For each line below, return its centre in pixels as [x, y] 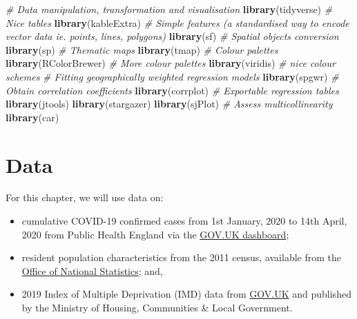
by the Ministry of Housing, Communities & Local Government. [157, 308]
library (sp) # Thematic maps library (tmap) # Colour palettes [142, 49]
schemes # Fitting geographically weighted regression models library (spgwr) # [172, 76]
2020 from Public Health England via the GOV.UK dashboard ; [155, 234]
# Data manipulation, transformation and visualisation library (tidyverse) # [169, 9]
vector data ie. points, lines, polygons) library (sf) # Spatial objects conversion [172, 36]
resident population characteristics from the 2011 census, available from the [181, 257]
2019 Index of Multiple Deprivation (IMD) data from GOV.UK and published [186, 294]
